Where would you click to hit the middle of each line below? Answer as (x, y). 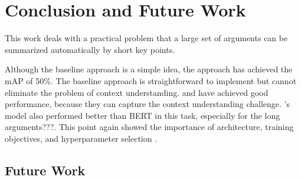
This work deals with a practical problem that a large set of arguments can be (146, 38)
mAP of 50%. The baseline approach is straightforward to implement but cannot (151, 80)
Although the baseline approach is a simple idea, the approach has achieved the (149, 69)
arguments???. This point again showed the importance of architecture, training (149, 127)
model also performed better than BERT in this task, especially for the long (143, 115)
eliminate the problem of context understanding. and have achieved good (137, 92)
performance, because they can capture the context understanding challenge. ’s (147, 104)
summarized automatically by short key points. (90, 49)
